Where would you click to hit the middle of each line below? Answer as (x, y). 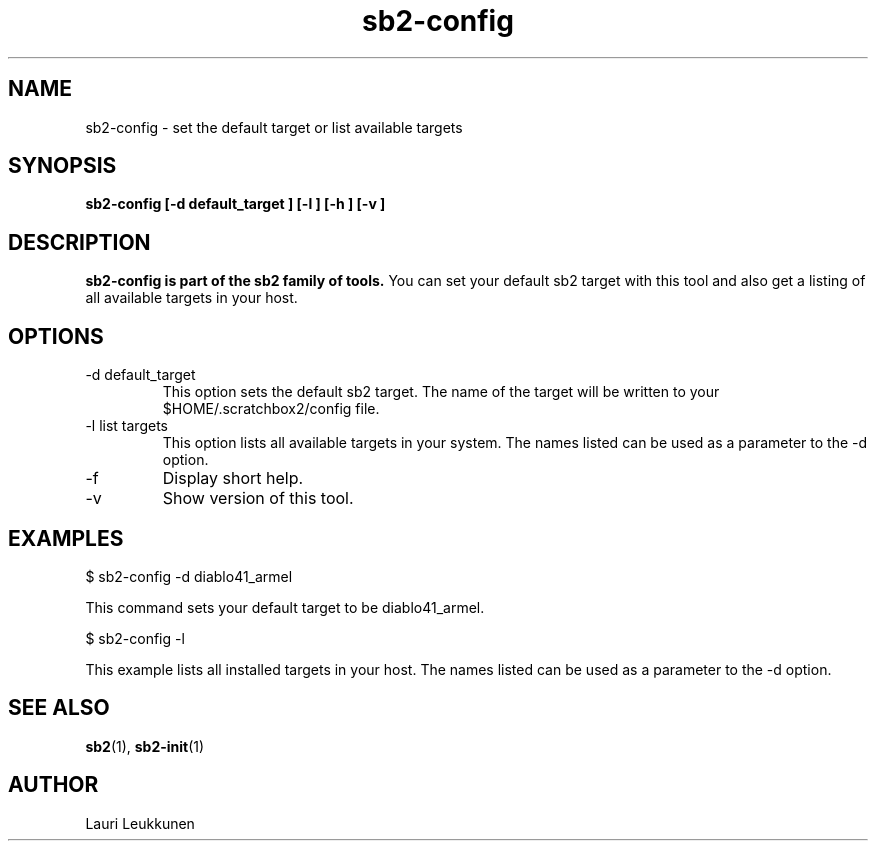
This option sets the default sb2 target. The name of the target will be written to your (441, 392)
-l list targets (126, 426)
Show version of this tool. (258, 498)
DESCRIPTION (79, 242)
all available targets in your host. (191, 298)
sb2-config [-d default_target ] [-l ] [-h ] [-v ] (235, 204)
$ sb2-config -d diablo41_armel (189, 576)
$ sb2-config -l (135, 638)
